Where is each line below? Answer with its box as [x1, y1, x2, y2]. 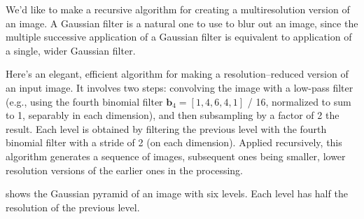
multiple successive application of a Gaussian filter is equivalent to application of [6, 29, 352, 44]
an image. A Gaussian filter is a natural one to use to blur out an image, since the [6, 15, 358, 30]
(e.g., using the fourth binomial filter [6, 94, 163, 108]
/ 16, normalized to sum [247, 94, 351, 108]
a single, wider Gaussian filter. [6, 43, 136, 57]
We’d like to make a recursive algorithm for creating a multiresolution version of [6, 2, 350, 16]
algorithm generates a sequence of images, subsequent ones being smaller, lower [6, 148, 346, 163]
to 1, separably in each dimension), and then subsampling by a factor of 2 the [6, 108, 339, 122]
